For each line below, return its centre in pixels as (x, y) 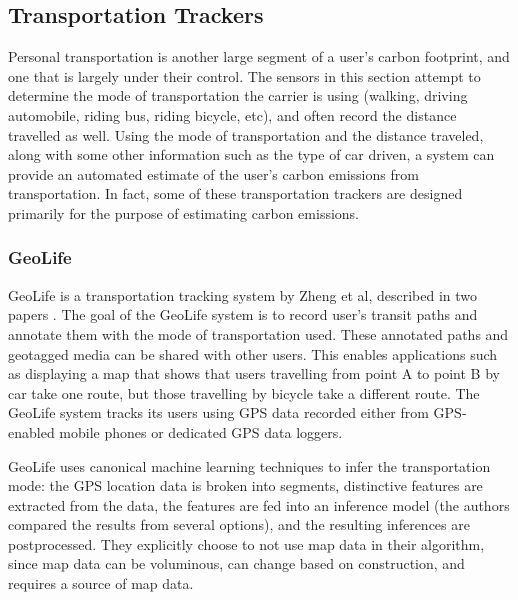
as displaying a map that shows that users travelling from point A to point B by (254, 373)
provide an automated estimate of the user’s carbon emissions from (213, 173)
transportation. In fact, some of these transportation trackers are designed (235, 193)
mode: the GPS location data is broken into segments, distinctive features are (245, 485)
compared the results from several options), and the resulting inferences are (239, 524)
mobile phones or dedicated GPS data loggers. (201, 431)
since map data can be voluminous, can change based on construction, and (236, 563)
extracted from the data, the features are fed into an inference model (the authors (259, 504)
